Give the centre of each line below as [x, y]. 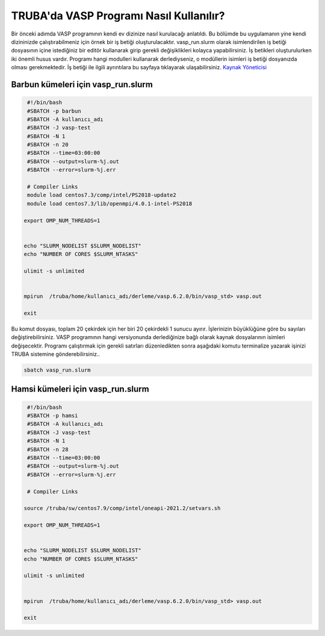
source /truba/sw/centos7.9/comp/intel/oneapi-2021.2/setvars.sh [122, 508]
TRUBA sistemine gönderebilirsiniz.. [56, 354]
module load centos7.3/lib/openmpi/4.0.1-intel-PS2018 [110, 204]
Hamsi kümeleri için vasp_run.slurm [80, 389]
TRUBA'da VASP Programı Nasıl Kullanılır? [118, 16]
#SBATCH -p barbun [54, 111]
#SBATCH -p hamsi [53, 416]
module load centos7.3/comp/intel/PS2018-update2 [102, 195]
